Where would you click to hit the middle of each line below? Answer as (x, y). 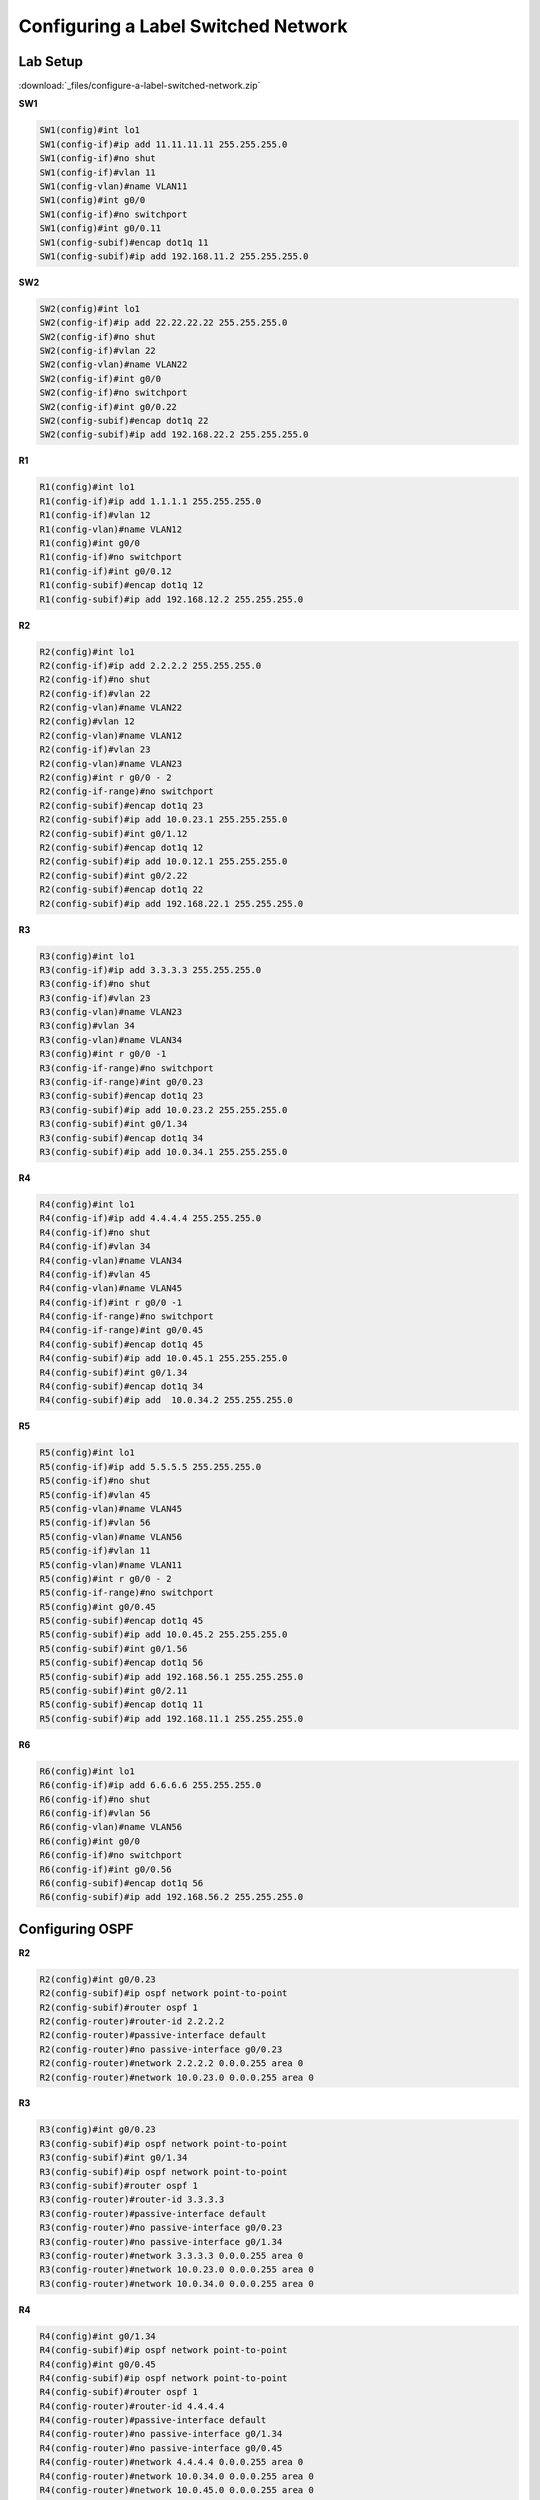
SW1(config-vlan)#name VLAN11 (113, 186)
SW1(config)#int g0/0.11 (100, 228)
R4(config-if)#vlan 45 (95, 1274)
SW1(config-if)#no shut (98, 158)
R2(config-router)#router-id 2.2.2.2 (132, 2021)
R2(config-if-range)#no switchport (126, 791)
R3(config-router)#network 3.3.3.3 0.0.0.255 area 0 (171, 2255)
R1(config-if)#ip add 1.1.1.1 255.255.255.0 (150, 501)
